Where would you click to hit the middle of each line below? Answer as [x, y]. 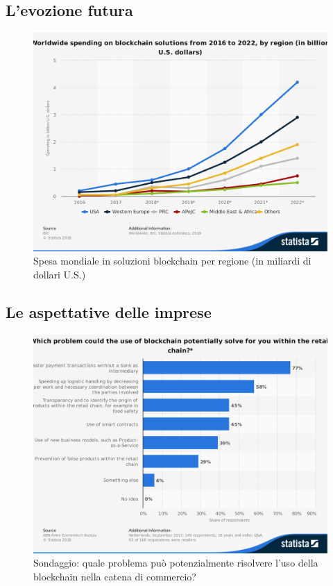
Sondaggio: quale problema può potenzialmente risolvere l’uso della [176, 563]
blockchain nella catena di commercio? [115, 576]
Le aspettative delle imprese [109, 312]
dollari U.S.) [60, 275]
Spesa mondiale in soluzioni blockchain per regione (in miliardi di [172, 261]
